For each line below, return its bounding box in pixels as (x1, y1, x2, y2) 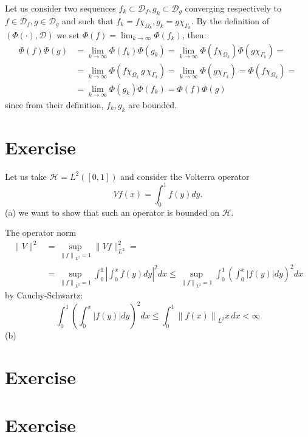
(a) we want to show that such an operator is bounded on (5, 205, 220, 218)
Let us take (5, 170, 47, 182)
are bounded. (128, 98, 177, 111)
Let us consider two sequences (5, 2, 116, 14)
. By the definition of (191, 14, 269, 27)
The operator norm (5, 226, 77, 239)
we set (56, 29, 80, 41)
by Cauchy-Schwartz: (5, 289, 83, 301)
